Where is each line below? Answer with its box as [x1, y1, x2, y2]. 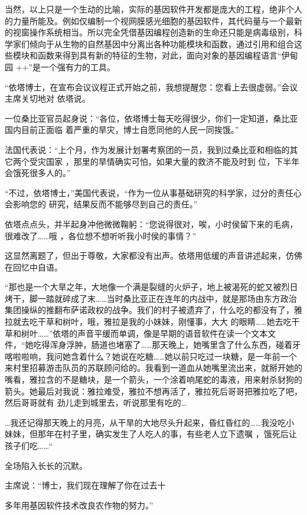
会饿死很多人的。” [5, 167, 71, 179]
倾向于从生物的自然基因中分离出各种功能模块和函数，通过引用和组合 [29, 37, 294, 50]
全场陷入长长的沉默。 [5, 459, 87, 471]
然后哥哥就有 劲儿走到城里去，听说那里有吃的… [5, 396, 187, 409]
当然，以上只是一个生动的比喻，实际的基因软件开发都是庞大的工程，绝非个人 [5, 3, 302, 15]
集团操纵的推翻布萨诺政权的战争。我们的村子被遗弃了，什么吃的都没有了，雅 [5, 304, 302, 316]
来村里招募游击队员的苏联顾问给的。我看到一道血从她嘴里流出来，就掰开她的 [5, 361, 302, 374]
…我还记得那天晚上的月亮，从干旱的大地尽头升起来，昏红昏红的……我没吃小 [5, 416, 295, 428]
